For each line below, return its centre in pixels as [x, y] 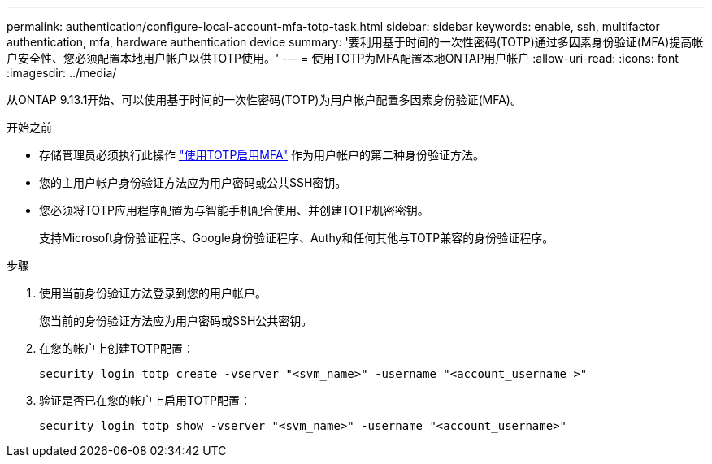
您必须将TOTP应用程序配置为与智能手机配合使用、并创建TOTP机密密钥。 [234, 210]
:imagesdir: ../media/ [62, 73]
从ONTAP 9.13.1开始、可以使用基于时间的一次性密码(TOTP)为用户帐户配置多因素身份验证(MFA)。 [264, 100]
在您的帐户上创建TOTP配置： [117, 348]
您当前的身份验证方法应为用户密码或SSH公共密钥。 [176, 321]
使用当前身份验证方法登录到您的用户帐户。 [153, 293]
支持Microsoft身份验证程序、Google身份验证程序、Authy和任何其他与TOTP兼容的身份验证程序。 [297, 238]
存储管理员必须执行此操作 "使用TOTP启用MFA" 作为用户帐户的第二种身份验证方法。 [262, 155]
